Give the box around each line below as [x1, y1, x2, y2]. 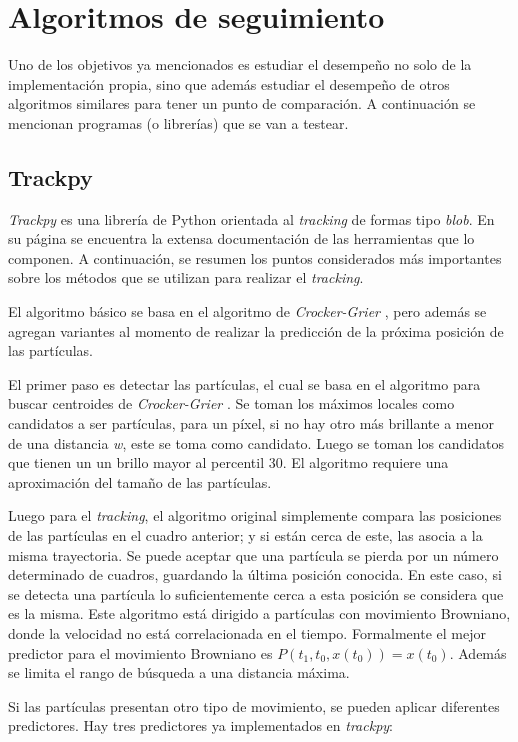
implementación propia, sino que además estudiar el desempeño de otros [8, 73, 450, 94]
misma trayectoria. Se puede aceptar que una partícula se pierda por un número [8, 544, 499, 565]
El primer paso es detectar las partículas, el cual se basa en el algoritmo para [8, 373, 481, 394]
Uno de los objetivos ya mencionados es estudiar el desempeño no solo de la [8, 54, 472, 75]
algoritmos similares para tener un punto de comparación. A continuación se [8, 93, 476, 114]
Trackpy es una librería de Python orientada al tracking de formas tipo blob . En [8, 208, 495, 229]
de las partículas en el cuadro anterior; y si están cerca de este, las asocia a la [8, 525, 483, 546]
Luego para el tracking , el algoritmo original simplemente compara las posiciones [8, 505, 502, 526]
